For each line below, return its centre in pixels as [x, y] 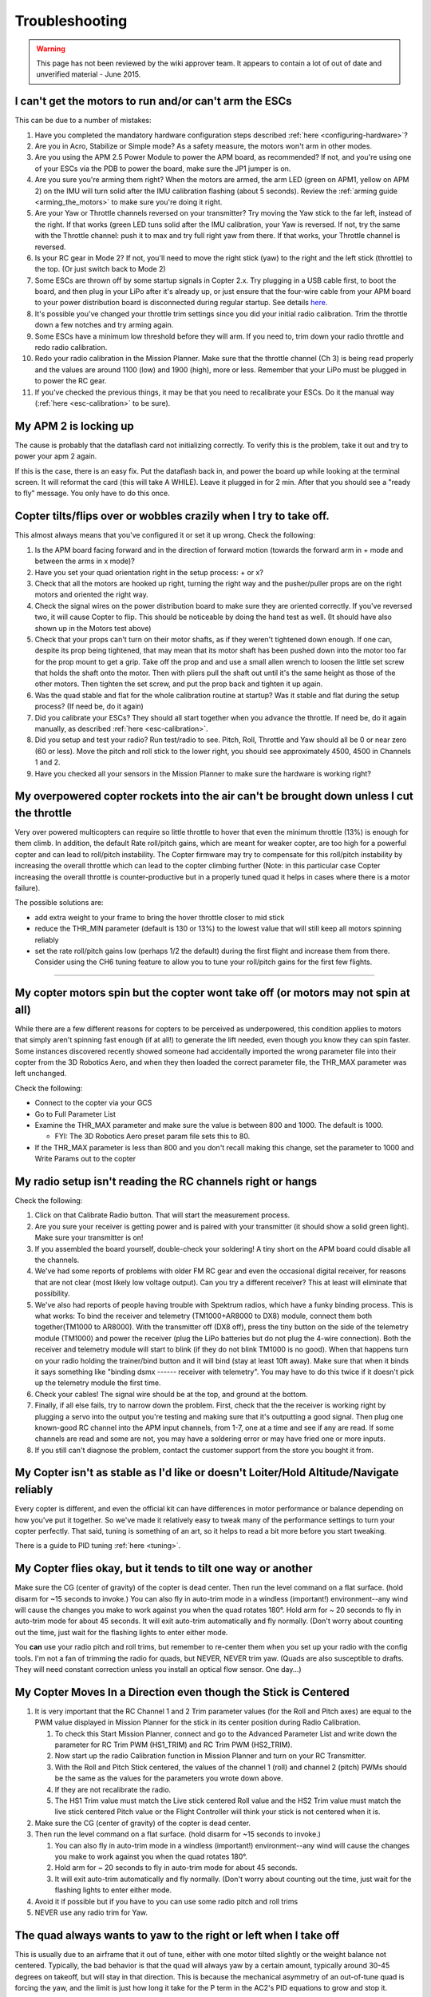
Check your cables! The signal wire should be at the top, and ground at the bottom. [171, 1394]
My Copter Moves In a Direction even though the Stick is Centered [182, 1692]
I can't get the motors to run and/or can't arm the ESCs [153, 101]
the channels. [57, 1260]
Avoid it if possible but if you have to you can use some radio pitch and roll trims [166, 1901]
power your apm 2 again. [56, 456]
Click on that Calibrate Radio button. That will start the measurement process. [162, 1215]
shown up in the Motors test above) [93, 628]
